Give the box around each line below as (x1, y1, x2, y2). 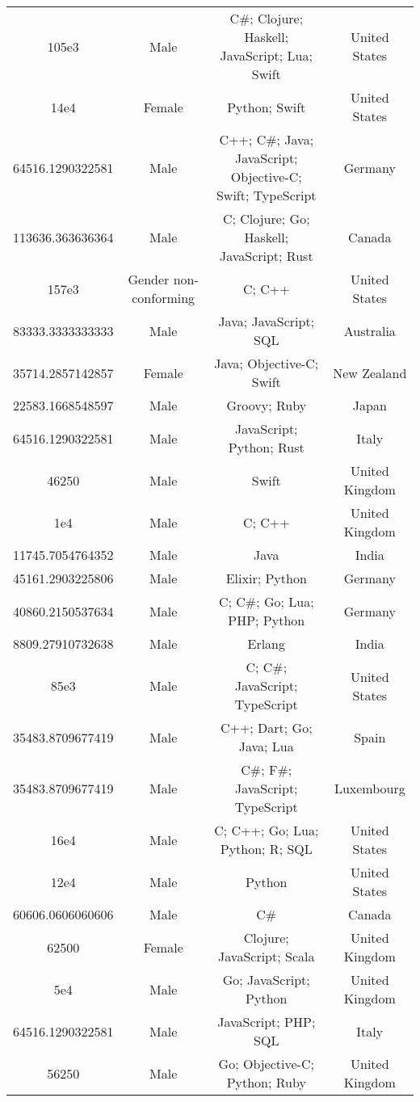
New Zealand (333, 363, 407, 382)
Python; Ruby (226, 1073, 306, 1091)
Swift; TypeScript (216, 186, 317, 204)
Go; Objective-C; (218, 1054, 314, 1073)
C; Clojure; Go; (222, 209, 310, 228)
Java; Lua (238, 737, 294, 755)
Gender (128, 270, 170, 288)
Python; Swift (227, 97, 306, 116)
